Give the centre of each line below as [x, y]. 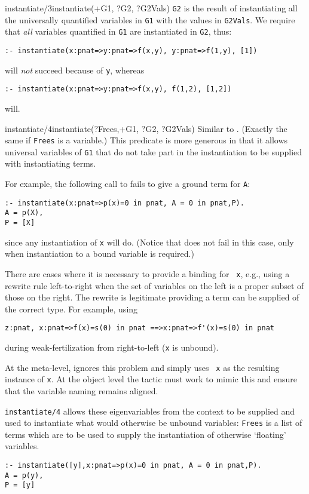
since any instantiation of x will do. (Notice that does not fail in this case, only [149, 242]
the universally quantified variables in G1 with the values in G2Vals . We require [150, 19]
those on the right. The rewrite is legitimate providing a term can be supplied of [152, 297]
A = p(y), [24, 475]
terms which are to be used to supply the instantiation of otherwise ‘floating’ [146, 434]
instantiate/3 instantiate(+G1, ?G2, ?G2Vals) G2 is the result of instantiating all [151, 8]
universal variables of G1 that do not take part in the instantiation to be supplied [154, 151]
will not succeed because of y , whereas [75, 70]
